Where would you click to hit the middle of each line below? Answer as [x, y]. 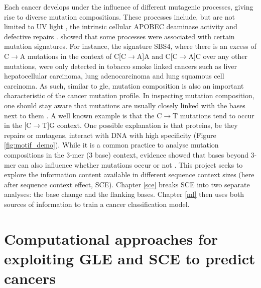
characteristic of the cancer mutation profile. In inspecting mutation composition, [129, 95]
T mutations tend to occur [214, 115]
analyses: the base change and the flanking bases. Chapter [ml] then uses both [124, 194]
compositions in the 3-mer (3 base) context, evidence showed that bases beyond [126, 154]
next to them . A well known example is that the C [83, 115]
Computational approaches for [111, 238]
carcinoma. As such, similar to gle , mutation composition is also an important [124, 85]
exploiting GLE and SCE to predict [130, 258]
